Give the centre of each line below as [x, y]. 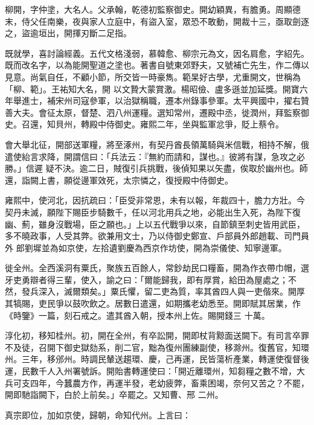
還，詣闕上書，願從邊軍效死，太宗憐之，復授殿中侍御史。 [119, 180]
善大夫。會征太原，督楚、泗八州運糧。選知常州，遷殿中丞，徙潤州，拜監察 [153, 112]
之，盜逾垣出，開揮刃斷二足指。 [68, 33]
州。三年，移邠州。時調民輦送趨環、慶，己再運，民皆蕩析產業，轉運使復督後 [157, 359]
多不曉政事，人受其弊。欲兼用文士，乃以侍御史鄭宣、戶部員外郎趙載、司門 [153, 236]
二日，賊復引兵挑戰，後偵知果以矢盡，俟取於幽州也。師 [198, 168]
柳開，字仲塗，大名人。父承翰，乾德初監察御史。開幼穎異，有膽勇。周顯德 [153, 9]
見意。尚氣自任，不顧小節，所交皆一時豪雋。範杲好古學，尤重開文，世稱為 [153, 76]
